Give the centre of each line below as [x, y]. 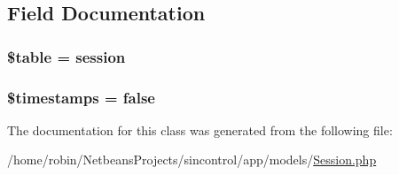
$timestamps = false [81, 97]
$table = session [66, 56]
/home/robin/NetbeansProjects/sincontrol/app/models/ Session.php [192, 160]
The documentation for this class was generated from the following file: [200, 129]
